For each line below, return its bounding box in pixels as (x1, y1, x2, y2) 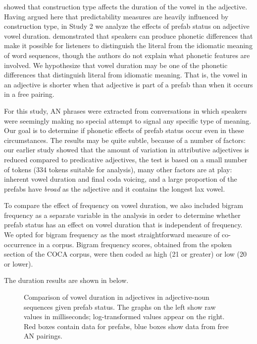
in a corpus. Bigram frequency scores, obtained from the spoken (38, 239, 232, 249)
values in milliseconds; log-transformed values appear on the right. (24, 311, 225, 322)
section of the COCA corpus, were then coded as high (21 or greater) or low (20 (4, 249, 247, 259)
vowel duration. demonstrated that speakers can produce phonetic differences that (4, 30, 253, 41)
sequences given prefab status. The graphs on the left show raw (24, 301, 216, 312)
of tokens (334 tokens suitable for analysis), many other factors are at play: (4, 164, 232, 174)
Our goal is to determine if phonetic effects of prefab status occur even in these (4, 125, 244, 136)
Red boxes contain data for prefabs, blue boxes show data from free (24, 321, 229, 331)
